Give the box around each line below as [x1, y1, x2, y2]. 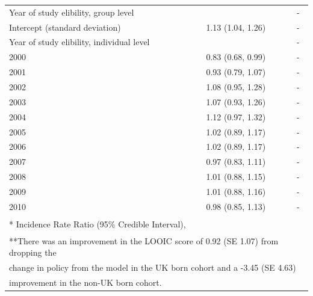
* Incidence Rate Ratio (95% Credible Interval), [9, 217, 186, 230]
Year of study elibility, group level [9, 5, 134, 18]
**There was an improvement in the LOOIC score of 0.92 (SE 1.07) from [9, 234, 279, 247]
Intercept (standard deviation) [9, 20, 121, 33]
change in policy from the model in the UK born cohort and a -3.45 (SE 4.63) [9, 261, 296, 274]
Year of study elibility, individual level [9, 35, 150, 48]
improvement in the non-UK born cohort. [9, 276, 162, 288]
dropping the [9, 246, 57, 259]
